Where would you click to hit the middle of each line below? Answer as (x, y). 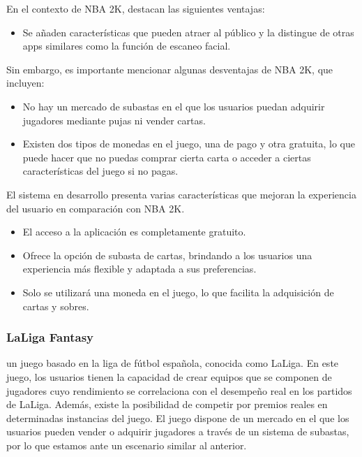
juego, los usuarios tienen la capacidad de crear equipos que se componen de (169, 376)
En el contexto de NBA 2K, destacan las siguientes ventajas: (136, 8)
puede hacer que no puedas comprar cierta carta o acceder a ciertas (167, 157)
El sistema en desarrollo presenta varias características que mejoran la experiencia (181, 194)
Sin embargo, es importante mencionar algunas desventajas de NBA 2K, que (170, 69)
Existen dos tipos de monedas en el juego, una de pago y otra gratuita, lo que (189, 144)
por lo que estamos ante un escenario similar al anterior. (127, 445)
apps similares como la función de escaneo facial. (127, 46)
